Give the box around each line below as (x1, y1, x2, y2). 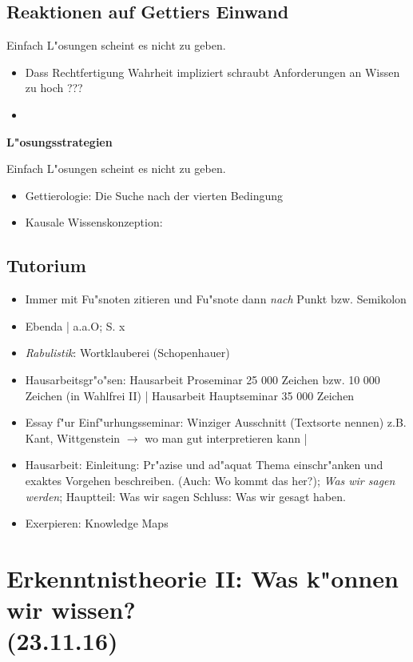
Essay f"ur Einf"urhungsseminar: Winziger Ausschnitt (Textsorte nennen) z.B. (25, 414, 407, 431)
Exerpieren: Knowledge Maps (25, 515, 169, 532)
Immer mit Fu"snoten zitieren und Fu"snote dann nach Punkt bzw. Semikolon (25, 291, 407, 307)
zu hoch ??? (25, 79, 83, 96)
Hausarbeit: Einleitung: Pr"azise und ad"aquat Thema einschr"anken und (25, 456, 383, 473)
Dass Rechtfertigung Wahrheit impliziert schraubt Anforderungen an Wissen (25, 63, 400, 80)
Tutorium (6, 253, 86, 278)
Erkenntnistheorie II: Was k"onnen (6, 561, 399, 594)
